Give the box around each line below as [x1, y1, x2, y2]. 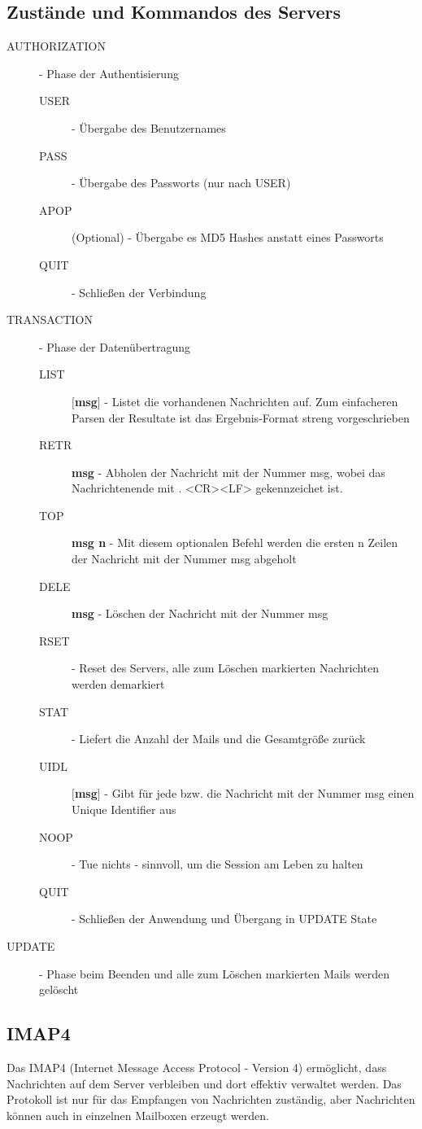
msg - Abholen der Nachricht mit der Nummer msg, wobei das [72, 463, 385, 480]
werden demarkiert [72, 676, 165, 693]
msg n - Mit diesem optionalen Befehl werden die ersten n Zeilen [72, 534, 398, 551]
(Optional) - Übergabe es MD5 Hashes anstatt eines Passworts [72, 229, 384, 246]
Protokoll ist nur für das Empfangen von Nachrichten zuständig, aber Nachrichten [7, 1091, 415, 1108]
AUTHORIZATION [7, 37, 106, 55]
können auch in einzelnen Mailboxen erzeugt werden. [7, 1106, 269, 1123]
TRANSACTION [7, 311, 93, 328]
